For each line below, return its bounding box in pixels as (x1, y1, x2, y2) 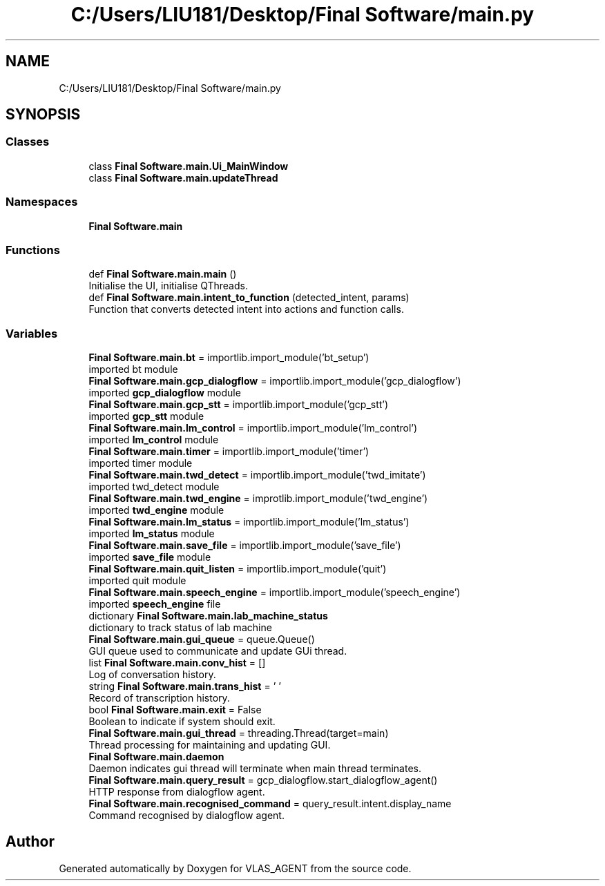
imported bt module (88, 363, 178, 376)
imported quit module (88, 575, 186, 587)
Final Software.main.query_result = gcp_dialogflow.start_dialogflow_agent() (88, 774, 438, 787)
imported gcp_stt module (88, 410, 204, 423)
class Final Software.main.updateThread (88, 171, 278, 184)
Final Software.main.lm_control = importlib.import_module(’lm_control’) (88, 422, 418, 434)
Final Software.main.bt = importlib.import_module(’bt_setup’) (88, 351, 369, 364)
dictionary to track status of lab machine (88, 622, 272, 634)
